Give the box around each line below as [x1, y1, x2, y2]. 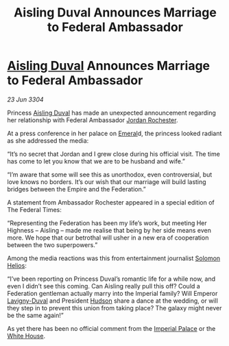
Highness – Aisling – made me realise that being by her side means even [7, 226, 211, 234]
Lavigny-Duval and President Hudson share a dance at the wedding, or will [7, 297, 218, 305]
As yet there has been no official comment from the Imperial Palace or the [7, 324, 216, 332]
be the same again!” [7, 311, 64, 319]
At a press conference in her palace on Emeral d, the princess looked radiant [7, 129, 222, 137]
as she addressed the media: [7, 136, 89, 145]
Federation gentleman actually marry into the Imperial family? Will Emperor [7, 289, 218, 297]
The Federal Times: [7, 205, 62, 214]
